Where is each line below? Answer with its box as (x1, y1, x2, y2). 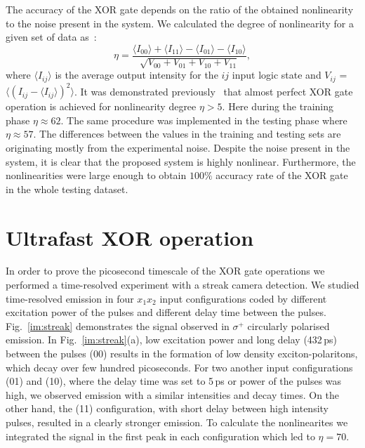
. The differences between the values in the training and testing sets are (33, 126, 341, 141)
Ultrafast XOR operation (6, 223, 254, 251)
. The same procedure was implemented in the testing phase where (60, 112, 347, 127)
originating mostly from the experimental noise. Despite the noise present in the (6, 140, 350, 154)
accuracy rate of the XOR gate (215, 168, 348, 183)
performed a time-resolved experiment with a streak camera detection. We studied (6, 277, 359, 292)
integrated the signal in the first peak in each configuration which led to (6, 428, 315, 443)
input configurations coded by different (159, 291, 327, 305)
